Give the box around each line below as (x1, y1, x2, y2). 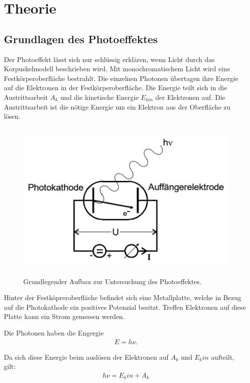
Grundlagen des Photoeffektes (4, 31, 158, 46)
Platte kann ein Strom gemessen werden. (4, 311, 125, 321)
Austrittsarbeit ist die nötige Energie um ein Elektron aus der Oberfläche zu (4, 101, 231, 112)
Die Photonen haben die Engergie (4, 328, 104, 338)
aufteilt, (211, 351, 234, 362)
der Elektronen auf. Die (155, 92, 225, 102)
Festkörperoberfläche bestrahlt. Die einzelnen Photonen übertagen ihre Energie (4, 73, 238, 83)
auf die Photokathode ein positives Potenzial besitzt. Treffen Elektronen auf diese (4, 302, 246, 312)
